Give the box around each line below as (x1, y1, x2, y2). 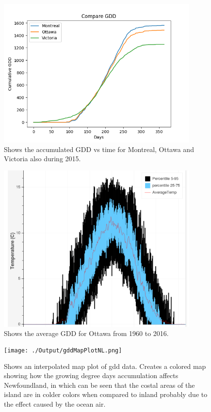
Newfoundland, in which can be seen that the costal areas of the (4, 380, 195, 390)
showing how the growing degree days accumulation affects (4, 370, 179, 381)
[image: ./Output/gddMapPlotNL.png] (4, 347, 122, 354)
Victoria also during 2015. (4, 153, 81, 164)
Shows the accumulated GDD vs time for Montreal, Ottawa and (4, 144, 194, 154)
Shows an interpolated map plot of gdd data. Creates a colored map (4, 361, 206, 371)
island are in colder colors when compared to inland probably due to (4, 389, 208, 399)
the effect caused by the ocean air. (4, 398, 106, 409)
